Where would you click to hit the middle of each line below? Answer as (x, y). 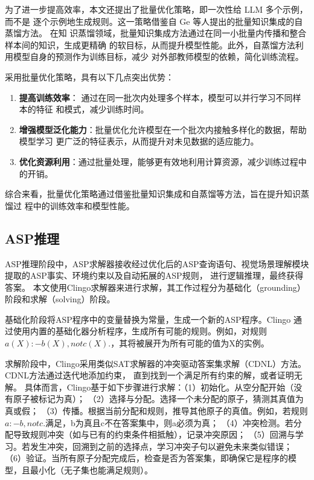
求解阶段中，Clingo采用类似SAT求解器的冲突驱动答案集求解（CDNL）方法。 (155, 363)
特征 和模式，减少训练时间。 (92, 109)
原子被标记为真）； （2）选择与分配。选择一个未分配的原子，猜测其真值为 (158, 399)
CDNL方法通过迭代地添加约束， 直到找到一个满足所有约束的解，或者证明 (149, 375)
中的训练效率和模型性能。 (84, 205)
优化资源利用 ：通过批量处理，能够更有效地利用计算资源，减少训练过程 (159, 161)
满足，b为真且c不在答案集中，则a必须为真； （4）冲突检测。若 (169, 422)
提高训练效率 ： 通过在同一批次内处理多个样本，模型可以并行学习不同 (156, 97)
